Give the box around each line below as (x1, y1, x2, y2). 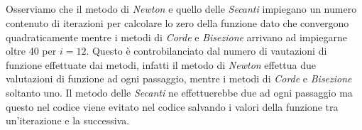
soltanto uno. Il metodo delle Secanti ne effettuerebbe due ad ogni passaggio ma (6, 85, 353, 99)
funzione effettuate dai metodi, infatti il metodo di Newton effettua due (6, 57, 317, 72)
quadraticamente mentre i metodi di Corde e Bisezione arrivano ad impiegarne (6, 29, 347, 44)
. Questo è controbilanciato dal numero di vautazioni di (86, 43, 327, 58)
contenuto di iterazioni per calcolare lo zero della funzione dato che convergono (6, 15, 349, 30)
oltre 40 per (6, 43, 57, 58)
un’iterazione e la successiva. (6, 113, 130, 128)
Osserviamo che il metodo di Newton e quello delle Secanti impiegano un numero (6, 1, 357, 16)
